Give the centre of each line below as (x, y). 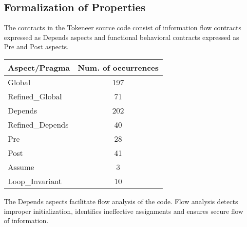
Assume (21, 167)
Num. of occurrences (118, 67)
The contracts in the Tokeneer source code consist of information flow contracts (123, 28)
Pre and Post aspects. (36, 47)
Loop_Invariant (35, 181)
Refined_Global (35, 96)
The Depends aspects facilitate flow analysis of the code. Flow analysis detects (121, 201)
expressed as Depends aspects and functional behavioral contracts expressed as (122, 37)
